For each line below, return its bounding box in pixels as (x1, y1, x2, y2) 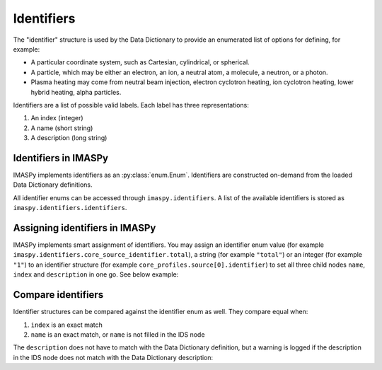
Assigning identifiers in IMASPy (13, 221, 156, 233)
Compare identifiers (13, 289, 104, 301)
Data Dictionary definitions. (13, 180, 93, 189)
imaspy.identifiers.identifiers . (13, 204, 127, 212)
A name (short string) (30, 124, 93, 132)
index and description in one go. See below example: (13, 270, 179, 279)
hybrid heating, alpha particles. (30, 88, 122, 96)
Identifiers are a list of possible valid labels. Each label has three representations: (13, 100, 249, 109)
